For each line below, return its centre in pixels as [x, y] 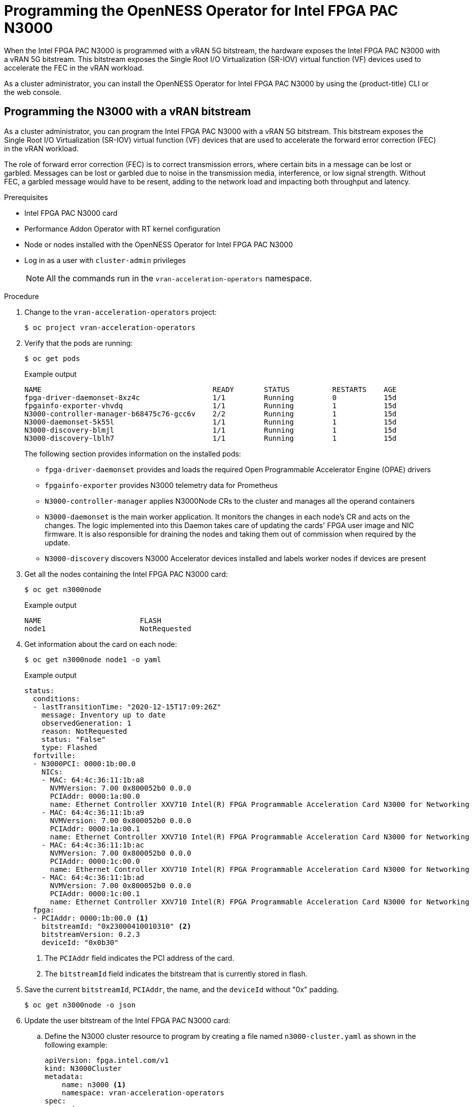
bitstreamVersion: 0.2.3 [91, 934]
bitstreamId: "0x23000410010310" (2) [116, 926]
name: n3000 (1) [94, 1084]
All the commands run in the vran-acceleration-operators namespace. [179, 278]
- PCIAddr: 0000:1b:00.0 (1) [91, 918]
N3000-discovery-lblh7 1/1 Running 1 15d [211, 438]
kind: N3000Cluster [83, 1068]
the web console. [33, 92]
